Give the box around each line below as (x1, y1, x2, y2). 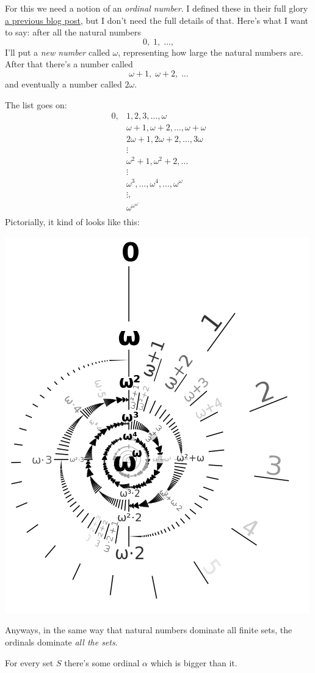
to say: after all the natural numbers (5, 26, 141, 39)
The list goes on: (5, 98, 67, 111)
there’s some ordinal (64, 656, 140, 669)
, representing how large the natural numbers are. (118, 45, 303, 58)
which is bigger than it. (150, 656, 237, 669)
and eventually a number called (5, 77, 122, 90)
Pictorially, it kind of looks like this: (5, 215, 140, 228)
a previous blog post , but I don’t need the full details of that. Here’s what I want (5, 13, 309, 26)
